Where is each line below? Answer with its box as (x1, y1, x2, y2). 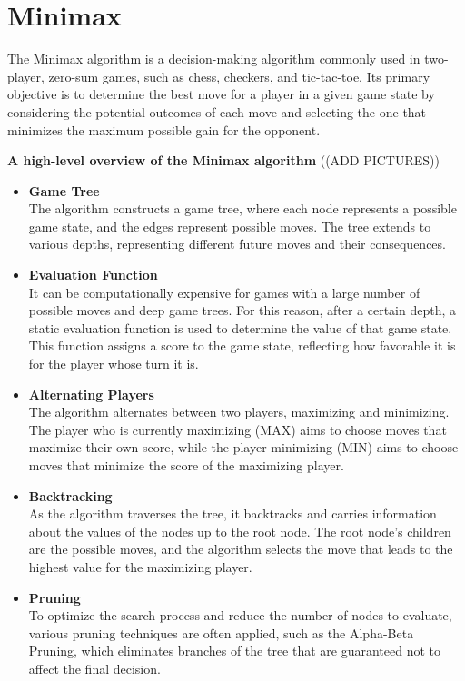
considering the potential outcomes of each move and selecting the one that (7, 102, 427, 121)
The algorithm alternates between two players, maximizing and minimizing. (28, 402, 450, 421)
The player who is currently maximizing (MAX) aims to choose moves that (28, 419, 447, 439)
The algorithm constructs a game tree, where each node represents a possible (28, 199, 457, 218)
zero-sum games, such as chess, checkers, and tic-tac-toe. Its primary (48, 66, 430, 85)
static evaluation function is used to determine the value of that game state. (28, 318, 452, 337)
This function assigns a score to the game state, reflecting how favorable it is (28, 336, 456, 355)
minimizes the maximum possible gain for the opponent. (7, 120, 321, 139)
